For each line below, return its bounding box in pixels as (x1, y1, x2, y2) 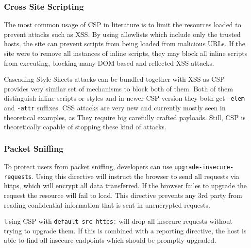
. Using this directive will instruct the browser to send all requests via (32, 171, 239, 181)
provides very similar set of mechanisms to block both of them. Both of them (4, 83, 233, 93)
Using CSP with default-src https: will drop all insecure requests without (4, 216, 233, 226)
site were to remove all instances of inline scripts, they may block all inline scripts (4, 48, 248, 58)
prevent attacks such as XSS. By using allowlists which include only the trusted (4, 29, 241, 39)
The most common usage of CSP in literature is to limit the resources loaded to (4, 19, 241, 30)
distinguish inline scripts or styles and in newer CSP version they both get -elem (4, 93, 245, 103)
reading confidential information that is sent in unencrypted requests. (4, 199, 210, 210)
